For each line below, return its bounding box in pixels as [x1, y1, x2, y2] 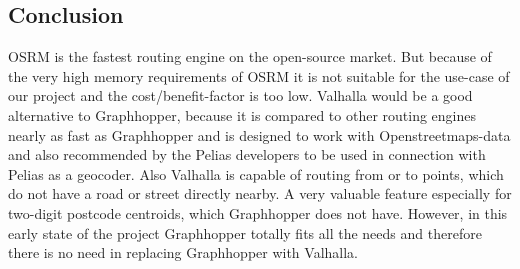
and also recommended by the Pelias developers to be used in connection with [8, 144, 486, 165]
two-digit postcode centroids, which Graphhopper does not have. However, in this [8, 202, 508, 223]
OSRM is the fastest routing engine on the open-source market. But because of [8, 46, 492, 67]
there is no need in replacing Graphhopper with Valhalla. [8, 242, 358, 263]
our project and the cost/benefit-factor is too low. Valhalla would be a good [8, 85, 473, 106]
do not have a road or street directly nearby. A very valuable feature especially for [8, 183, 512, 204]
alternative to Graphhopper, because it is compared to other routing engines [8, 104, 477, 125]
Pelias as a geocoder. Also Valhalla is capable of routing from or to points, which [8, 163, 504, 184]
